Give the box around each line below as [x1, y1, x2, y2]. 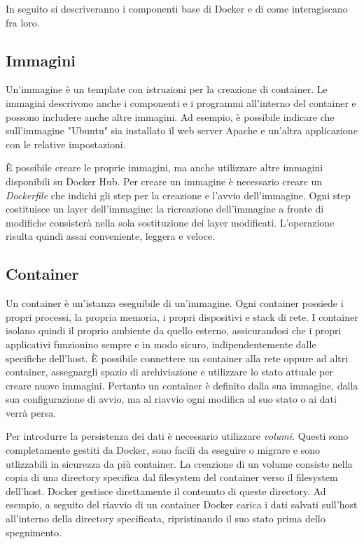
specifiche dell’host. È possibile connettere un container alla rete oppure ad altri [6, 350, 349, 365]
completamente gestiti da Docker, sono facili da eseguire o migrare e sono [6, 443, 320, 457]
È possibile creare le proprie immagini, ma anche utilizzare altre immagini [6, 160, 323, 175]
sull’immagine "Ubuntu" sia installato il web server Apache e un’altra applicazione [6, 123, 358, 138]
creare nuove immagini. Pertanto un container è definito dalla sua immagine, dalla [6, 378, 358, 392]
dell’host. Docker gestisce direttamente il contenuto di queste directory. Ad [6, 483, 326, 498]
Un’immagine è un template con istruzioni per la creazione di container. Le [6, 82, 328, 96]
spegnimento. [6, 524, 62, 539]
